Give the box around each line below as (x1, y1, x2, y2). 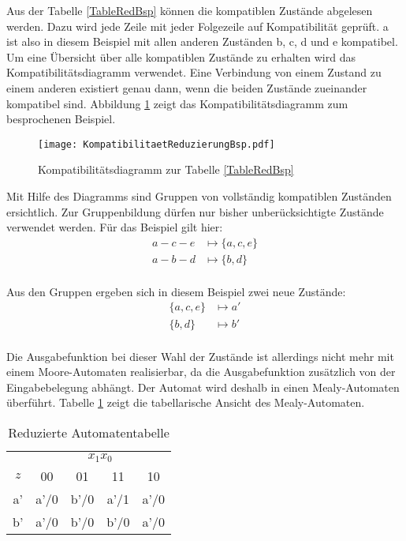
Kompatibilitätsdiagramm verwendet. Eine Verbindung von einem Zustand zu (6, 64, 382, 81)
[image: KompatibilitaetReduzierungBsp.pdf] (38, 138, 275, 150)
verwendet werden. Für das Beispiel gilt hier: (6, 219, 223, 235)
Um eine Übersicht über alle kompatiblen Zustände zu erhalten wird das (6, 48, 356, 65)
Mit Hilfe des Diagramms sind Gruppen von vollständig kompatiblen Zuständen (6, 188, 392, 204)
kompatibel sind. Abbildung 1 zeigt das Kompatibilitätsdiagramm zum (6, 95, 348, 111)
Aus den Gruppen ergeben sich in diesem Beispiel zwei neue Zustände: (6, 283, 346, 299)
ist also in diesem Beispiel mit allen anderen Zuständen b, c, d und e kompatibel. (6, 33, 398, 50)
